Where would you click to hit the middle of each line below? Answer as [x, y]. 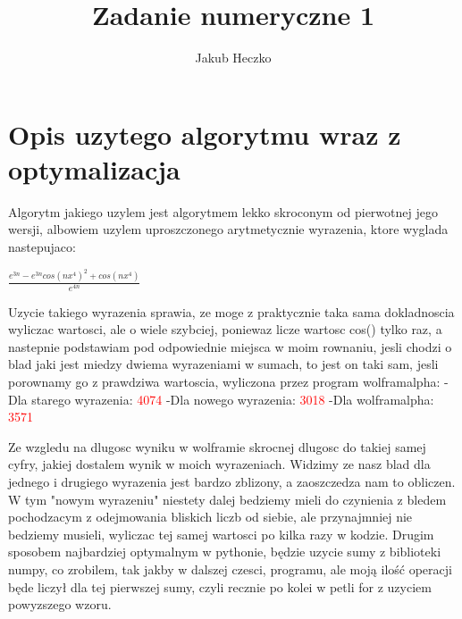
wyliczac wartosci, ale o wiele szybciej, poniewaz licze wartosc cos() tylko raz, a [225, 329]
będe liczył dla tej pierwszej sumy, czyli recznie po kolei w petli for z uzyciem [220, 586]
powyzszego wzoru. [60, 604]
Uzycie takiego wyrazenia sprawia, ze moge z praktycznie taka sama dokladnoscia [231, 311]
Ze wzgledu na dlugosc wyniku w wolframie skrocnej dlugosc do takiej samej [217, 446]
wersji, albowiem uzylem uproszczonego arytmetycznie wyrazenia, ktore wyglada [228, 229]
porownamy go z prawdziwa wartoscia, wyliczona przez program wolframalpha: [224, 382]
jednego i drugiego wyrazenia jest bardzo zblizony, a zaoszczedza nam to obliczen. [232, 481]
